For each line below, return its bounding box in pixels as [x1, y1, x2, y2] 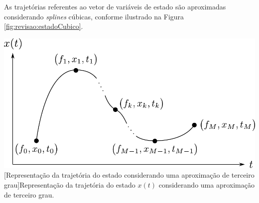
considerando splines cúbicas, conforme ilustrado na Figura [4, 11, 184, 21]
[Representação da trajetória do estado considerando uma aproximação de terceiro [4, 170, 255, 180]
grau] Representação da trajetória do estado [4, 180, 135, 190]
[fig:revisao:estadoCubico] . [4, 21, 83, 31]
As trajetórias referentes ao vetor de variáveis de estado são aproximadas [4, 1, 226, 11]
